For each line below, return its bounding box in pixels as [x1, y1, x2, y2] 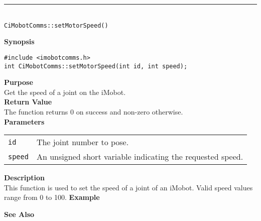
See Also [4, 208, 35, 219]
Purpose [4, 77, 33, 87]
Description [4, 172, 45, 183]
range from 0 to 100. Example [4, 192, 100, 202]
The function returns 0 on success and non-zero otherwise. [4, 106, 183, 117]
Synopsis [4, 36, 35, 47]
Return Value [4, 96, 52, 107]
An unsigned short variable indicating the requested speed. [36, 151, 243, 163]
